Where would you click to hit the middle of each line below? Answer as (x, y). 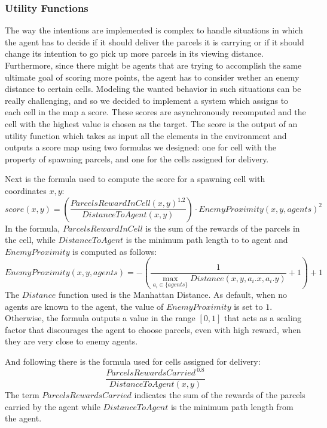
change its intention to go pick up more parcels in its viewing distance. (134, 53)
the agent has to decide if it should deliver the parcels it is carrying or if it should (155, 41)
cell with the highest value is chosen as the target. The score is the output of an (151, 123)
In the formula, (33, 228)
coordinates (26, 190)
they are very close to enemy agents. (71, 341)
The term (22, 395)
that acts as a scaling (263, 318)
